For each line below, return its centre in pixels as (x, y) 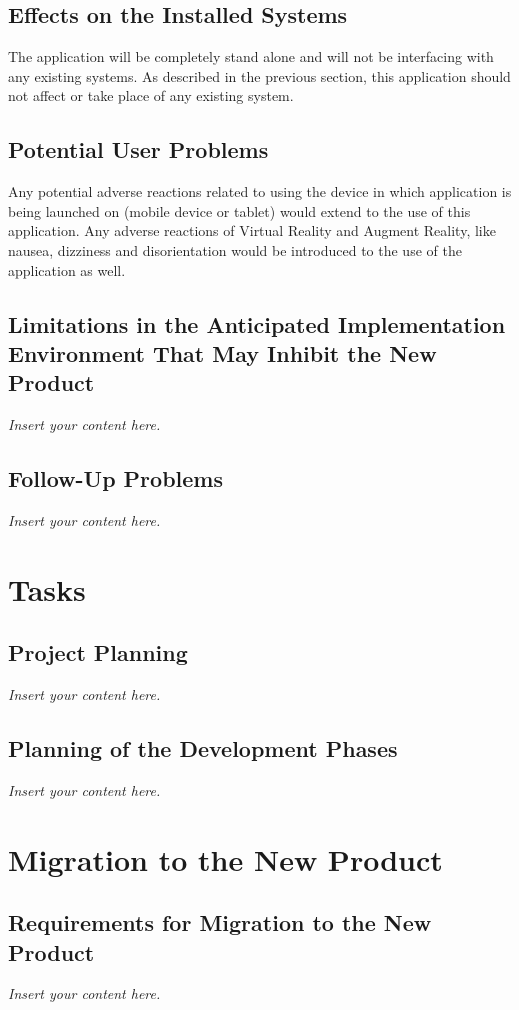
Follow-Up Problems (115, 478)
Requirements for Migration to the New (220, 922)
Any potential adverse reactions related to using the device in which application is (260, 191)
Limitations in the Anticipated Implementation (257, 323)
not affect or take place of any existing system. (151, 95)
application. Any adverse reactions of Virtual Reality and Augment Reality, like (252, 230)
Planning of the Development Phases (203, 748)
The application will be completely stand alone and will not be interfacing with (251, 56)
